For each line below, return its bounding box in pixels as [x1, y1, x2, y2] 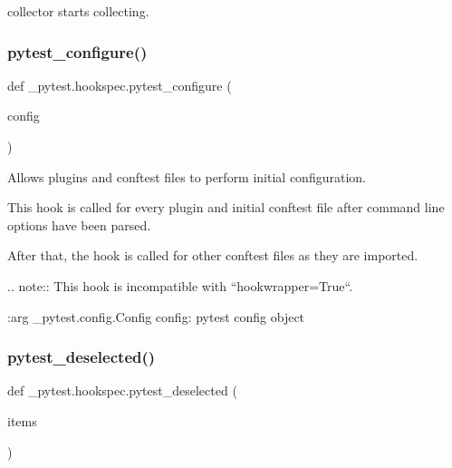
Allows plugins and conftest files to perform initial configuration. [7, 167, 366, 186]
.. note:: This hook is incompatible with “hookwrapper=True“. [7, 276, 353, 295]
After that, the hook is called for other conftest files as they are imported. [7, 246, 418, 265]
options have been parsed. [7, 215, 151, 234]
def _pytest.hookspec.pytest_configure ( [7, 75, 232, 94]
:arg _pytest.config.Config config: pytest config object [7, 307, 305, 326]
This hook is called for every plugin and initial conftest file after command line [7, 198, 445, 217]
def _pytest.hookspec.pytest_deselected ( [7, 381, 237, 400]
